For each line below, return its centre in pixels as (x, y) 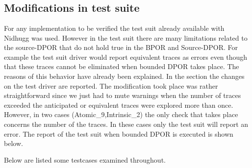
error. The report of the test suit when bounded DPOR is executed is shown (119, 133)
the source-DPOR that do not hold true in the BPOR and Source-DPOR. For (121, 47)
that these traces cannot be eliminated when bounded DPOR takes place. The (122, 66)
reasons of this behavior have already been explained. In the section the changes (124, 76)
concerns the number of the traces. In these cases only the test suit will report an (126, 124)
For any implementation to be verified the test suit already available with (114, 28)
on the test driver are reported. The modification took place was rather (111, 85)
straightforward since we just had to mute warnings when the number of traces (123, 95)
